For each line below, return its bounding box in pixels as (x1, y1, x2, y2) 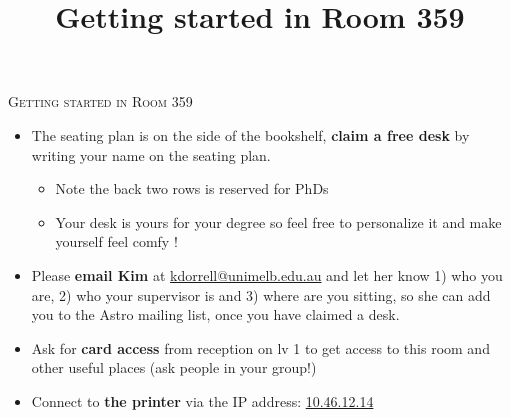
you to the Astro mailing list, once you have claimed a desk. (31, 304, 400, 325)
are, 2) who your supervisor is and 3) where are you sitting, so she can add (31, 284, 491, 305)
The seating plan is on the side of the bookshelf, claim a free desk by (31, 124, 470, 145)
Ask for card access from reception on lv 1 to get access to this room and (31, 337, 490, 358)
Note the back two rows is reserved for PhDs (55, 178, 329, 199)
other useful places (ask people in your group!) (31, 357, 317, 378)
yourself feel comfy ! (55, 231, 178, 252)
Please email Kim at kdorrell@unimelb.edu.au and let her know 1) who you (31, 264, 503, 285)
